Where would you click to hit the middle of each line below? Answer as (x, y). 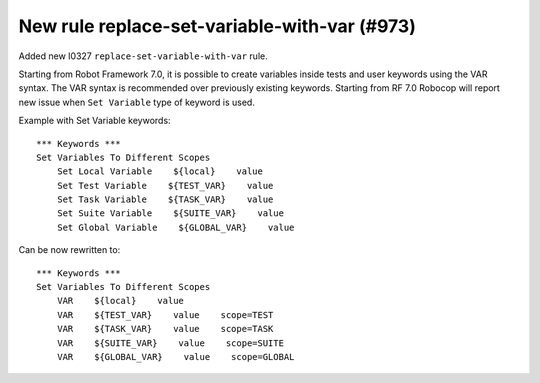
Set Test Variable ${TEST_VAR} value (165, 185)
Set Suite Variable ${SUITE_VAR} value (170, 213)
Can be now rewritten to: (69, 250)
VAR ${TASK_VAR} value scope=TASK (165, 329)
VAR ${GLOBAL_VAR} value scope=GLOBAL (175, 356)
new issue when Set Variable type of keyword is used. (136, 102)
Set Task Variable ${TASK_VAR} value (165, 199)
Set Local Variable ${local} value (160, 171)
